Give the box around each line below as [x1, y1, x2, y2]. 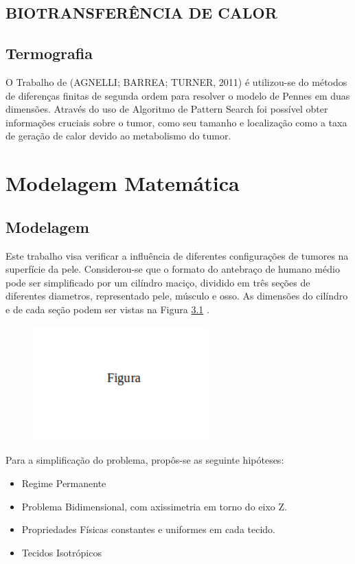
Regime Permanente [21, 475, 106, 490]
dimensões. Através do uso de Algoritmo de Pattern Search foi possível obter [5, 102, 328, 116]
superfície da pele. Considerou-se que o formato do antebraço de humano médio [5, 262, 340, 276]
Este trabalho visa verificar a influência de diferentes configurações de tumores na [5, 248, 349, 262]
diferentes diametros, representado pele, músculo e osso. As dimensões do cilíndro [5, 289, 348, 303]
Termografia [5, 43, 93, 64]
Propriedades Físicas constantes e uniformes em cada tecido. [21, 522, 276, 537]
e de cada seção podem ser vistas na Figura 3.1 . [5, 302, 209, 316]
